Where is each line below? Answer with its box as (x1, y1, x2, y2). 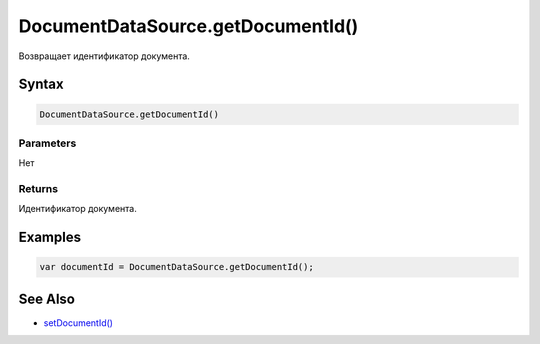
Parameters (18, 136, 77, 150)
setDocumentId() (43, 316, 114, 329)
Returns (18, 182, 59, 196)
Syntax (18, 76, 64, 93)
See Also (18, 290, 75, 307)
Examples (18, 229, 82, 246)
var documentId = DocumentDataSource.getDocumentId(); (39, 261, 314, 273)
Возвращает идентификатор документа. (18, 50, 190, 62)
